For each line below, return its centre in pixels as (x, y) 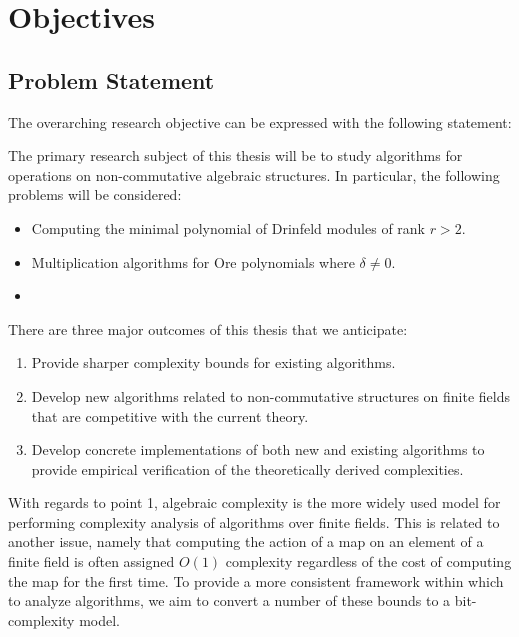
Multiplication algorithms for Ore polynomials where (193, 261)
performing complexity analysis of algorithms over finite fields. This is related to (254, 521)
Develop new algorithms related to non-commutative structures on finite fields (270, 395)
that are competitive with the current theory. (170, 415)
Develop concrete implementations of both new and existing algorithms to (258, 449)
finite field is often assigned (91, 561)
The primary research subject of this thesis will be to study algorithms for (235, 155)
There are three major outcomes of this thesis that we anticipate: (208, 328)
